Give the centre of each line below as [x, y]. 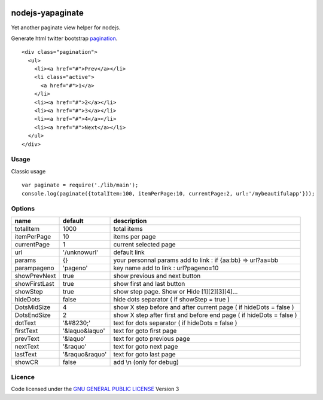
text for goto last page [144, 354]
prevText [27, 338]
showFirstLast [34, 283]
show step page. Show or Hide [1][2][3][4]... [176, 291]
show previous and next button [157, 276]
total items [128, 228]
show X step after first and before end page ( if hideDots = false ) [205, 315]
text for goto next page [146, 346]
